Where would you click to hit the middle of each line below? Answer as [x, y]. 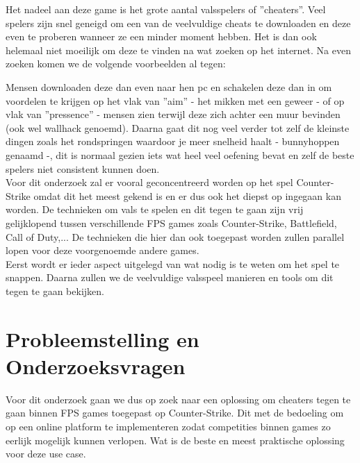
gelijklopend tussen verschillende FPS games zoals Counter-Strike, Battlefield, [171, 222]
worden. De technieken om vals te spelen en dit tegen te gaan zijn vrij [155, 209]
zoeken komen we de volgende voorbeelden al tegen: [116, 64]
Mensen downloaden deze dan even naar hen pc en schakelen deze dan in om [169, 86]
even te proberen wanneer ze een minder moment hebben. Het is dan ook [161, 36]
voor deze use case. [46, 454]
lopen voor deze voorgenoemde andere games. [103, 250]
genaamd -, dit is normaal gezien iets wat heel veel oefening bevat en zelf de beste [180, 154]
